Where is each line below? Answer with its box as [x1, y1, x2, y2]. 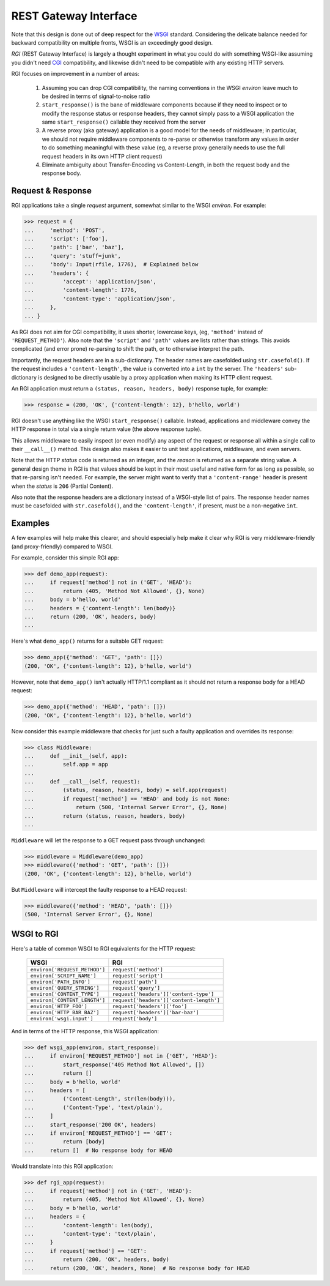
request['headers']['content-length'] [112, 997, 220, 1004]
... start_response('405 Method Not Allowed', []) [24, 1061, 205, 1068]
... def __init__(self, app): [24, 752, 128, 759]
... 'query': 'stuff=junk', [24, 252, 122, 260]
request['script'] [112, 973, 163, 979]
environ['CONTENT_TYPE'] [30, 991, 100, 998]
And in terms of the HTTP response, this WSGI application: [11, 1028, 159, 1035]
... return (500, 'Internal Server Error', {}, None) [24, 804, 227, 811]
